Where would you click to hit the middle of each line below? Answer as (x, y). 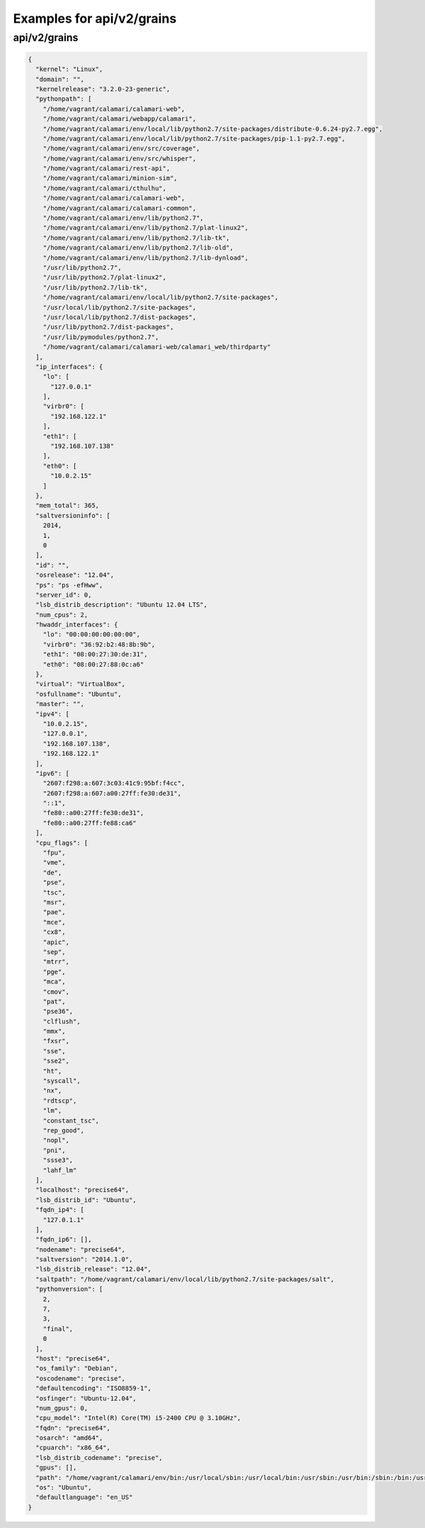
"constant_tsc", (71, 1120)
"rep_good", (64, 1130)
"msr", (54, 903)
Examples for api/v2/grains (95, 18)
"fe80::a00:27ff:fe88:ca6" (90, 823)
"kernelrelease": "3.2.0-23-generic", (103, 89)
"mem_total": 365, (67, 506)
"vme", (54, 863)
